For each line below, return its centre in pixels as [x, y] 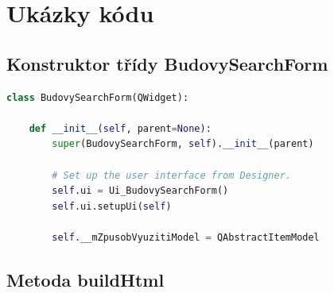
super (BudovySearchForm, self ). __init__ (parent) [183, 144]
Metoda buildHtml [85, 279]
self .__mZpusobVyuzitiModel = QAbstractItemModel [186, 237]
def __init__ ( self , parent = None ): [120, 128]
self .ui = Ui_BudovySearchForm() [140, 191]
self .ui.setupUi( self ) [112, 206]
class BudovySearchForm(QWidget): [98, 97]
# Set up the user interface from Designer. [171, 175]
